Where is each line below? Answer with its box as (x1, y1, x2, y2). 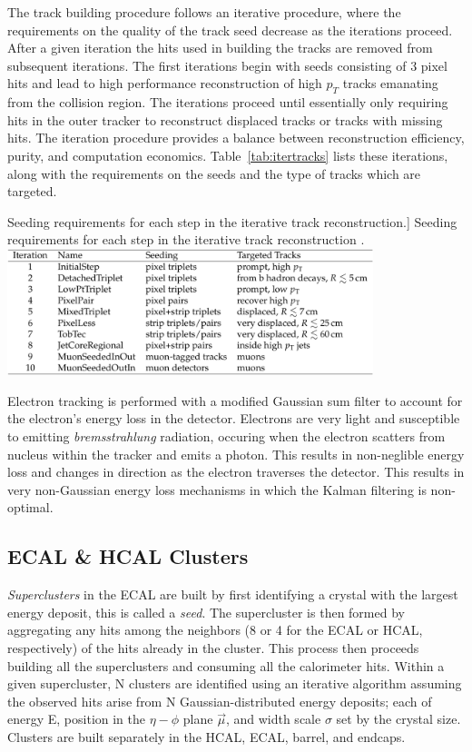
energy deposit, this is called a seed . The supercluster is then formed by (7, 602, 405, 621)
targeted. (7, 182, 57, 201)
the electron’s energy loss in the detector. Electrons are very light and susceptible (7, 409, 460, 428)
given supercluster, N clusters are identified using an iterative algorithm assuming (7, 674, 462, 693)
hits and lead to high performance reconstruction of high (7, 74, 322, 93)
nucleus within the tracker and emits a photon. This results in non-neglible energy (7, 444, 465, 463)
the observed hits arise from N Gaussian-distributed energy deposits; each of (7, 691, 432, 710)
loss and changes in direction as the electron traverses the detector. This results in (7, 462, 465, 481)
